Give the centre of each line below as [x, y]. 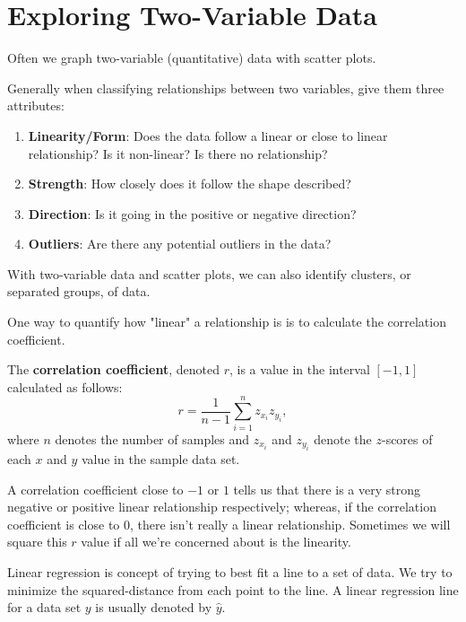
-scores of [407, 438]
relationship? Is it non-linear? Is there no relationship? [178, 153]
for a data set [44, 607]
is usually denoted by [154, 607]
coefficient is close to [64, 524]
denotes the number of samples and [152, 438]
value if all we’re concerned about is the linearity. [216, 542]
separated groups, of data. [79, 291]
